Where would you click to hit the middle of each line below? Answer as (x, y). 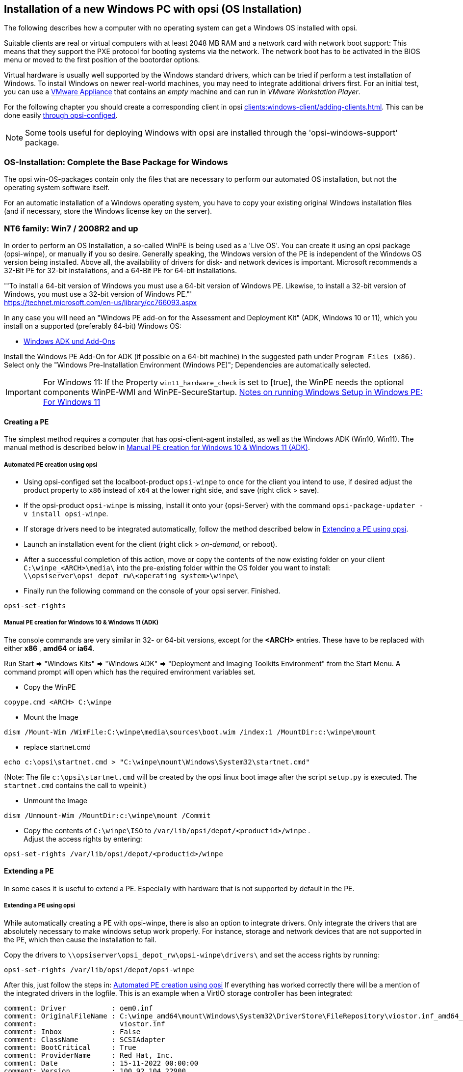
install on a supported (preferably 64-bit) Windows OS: (93, 326)
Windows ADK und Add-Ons (69, 341)
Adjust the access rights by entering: (83, 839)
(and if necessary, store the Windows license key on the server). (108, 211)
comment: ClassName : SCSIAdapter (85, 1039)
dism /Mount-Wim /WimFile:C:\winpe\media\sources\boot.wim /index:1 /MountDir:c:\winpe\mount (190, 732)
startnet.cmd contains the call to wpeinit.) (75, 785)
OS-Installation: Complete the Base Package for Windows (116, 162)
